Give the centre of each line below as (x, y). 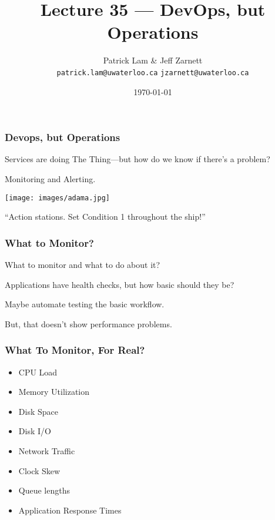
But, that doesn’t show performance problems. (88, 323)
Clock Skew (39, 470)
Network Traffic (47, 451)
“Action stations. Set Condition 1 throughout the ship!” (105, 217)
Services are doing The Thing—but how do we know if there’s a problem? (137, 159)
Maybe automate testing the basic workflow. (85, 304)
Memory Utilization (54, 392)
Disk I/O (35, 431)
